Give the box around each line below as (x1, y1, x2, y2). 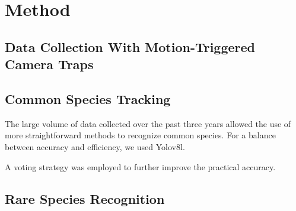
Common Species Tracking (5, 89, 171, 108)
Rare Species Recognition (5, 189, 165, 207)
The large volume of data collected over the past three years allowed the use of (5, 117, 291, 129)
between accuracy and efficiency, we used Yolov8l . (5, 140, 185, 152)
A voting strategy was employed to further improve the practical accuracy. (5, 160, 276, 173)
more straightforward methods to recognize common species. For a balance (5, 129, 276, 141)
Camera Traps (5, 55, 94, 73)
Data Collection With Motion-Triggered (5, 37, 256, 56)
